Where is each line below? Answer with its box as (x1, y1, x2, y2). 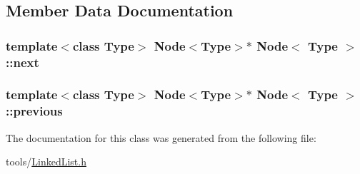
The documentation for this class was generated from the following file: (6, 130, 316, 145)
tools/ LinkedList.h (6, 154, 86, 169)
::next (6, 53, 39, 71)
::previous (6, 102, 63, 120)
